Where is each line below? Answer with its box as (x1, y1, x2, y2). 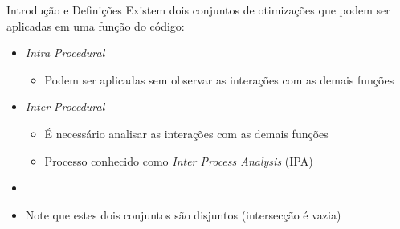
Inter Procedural (25, 98, 105, 115)
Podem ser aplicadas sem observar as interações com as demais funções (44, 71, 394, 88)
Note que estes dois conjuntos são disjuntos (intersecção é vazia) (25, 206, 341, 223)
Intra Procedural (25, 44, 105, 61)
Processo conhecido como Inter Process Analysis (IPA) (44, 152, 313, 169)
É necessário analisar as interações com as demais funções (44, 125, 329, 141)
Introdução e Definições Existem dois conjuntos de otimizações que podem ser (6, 2, 390, 18)
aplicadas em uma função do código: (6, 17, 185, 34)
